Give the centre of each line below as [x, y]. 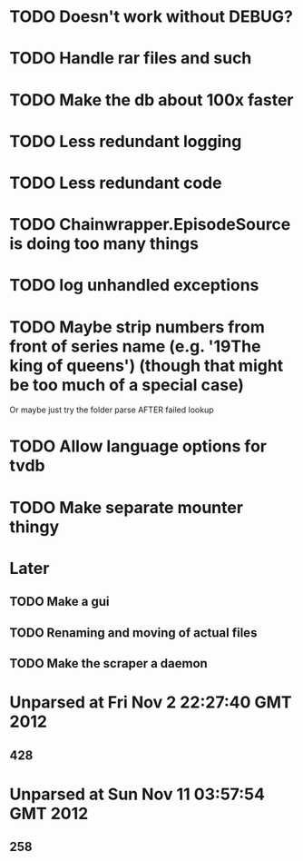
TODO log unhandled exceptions [134, 286]
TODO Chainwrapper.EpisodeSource [150, 225]
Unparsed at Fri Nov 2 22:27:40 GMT [151, 703]
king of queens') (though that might [147, 366]
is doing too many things [104, 244]
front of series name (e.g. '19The [135, 346]
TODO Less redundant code [116, 183]
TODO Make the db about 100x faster [151, 99]
